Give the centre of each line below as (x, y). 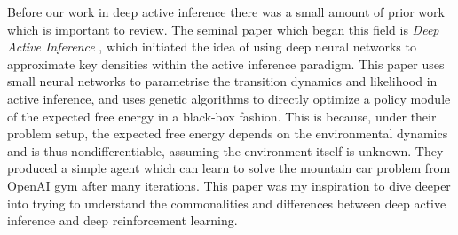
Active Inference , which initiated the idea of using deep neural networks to (212, 47)
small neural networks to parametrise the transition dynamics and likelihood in (222, 81)
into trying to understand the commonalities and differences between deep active (227, 203)
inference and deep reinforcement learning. (122, 220)
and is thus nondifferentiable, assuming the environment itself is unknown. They (225, 150)
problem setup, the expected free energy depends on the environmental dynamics (228, 133)
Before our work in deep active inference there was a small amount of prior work (226, 12)
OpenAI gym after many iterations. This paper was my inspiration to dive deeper (229, 185)
